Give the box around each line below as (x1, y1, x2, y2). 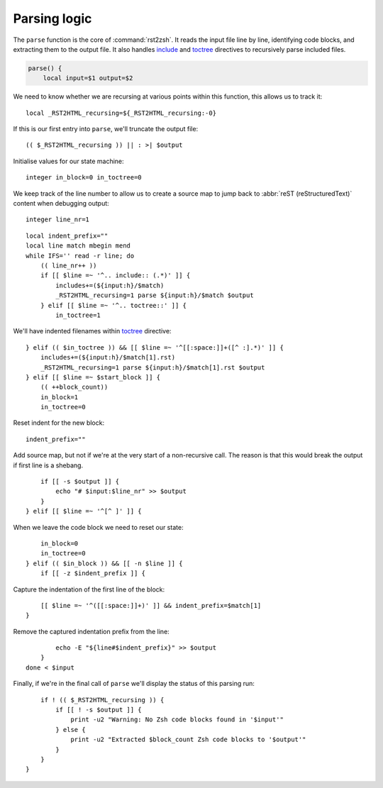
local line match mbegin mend (26, 242, 131, 250)
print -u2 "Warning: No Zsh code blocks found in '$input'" (70, 716, 284, 723)
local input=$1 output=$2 (43, 74, 133, 82)
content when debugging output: (13, 199, 109, 208)
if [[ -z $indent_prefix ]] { (40, 570, 145, 577)
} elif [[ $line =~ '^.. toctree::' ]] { (40, 301, 187, 309)
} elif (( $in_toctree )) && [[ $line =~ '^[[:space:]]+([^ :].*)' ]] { (26, 343, 284, 351)
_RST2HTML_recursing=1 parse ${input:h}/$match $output (55, 292, 255, 299)
